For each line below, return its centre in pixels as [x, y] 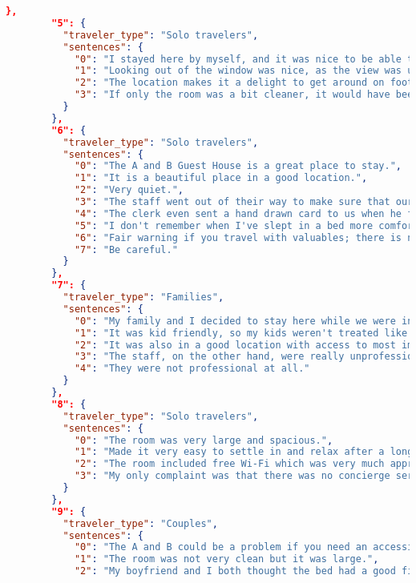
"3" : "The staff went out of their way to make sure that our [244, 202]
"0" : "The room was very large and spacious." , [204, 440]
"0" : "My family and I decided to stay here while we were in [244, 321]
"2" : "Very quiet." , [129, 190]
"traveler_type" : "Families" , [143, 297]
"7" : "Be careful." [126, 249]
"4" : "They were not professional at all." [192, 369]
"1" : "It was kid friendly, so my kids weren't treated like [241, 333]
